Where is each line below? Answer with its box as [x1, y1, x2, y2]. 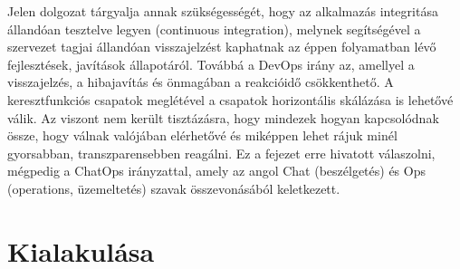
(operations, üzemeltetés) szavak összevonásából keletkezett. [7, 178, 340, 197]
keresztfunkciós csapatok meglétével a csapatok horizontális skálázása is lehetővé [7, 90, 454, 109]
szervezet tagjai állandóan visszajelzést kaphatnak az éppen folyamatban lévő [7, 37, 436, 56]
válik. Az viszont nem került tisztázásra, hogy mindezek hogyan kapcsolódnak [7, 108, 439, 127]
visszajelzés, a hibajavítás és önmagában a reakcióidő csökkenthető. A [7, 72, 394, 91]
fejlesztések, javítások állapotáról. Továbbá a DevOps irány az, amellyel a [7, 54, 415, 73]
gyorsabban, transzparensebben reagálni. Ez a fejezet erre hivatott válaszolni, [7, 143, 436, 162]
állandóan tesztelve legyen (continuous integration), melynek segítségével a [7, 19, 421, 38]
